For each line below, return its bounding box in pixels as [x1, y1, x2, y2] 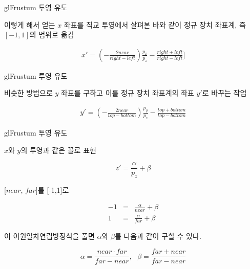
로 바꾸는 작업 [202, 87, 247, 98]
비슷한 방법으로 [4, 87, 53, 98]
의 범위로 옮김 [29, 29, 74, 40]
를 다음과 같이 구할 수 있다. [114, 231, 201, 241]
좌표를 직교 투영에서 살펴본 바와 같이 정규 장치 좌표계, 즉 [64, 19, 246, 30]
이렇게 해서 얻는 [4, 19, 55, 30]
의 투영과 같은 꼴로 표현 [20, 144, 96, 155]
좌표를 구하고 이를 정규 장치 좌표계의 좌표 [61, 87, 194, 98]
